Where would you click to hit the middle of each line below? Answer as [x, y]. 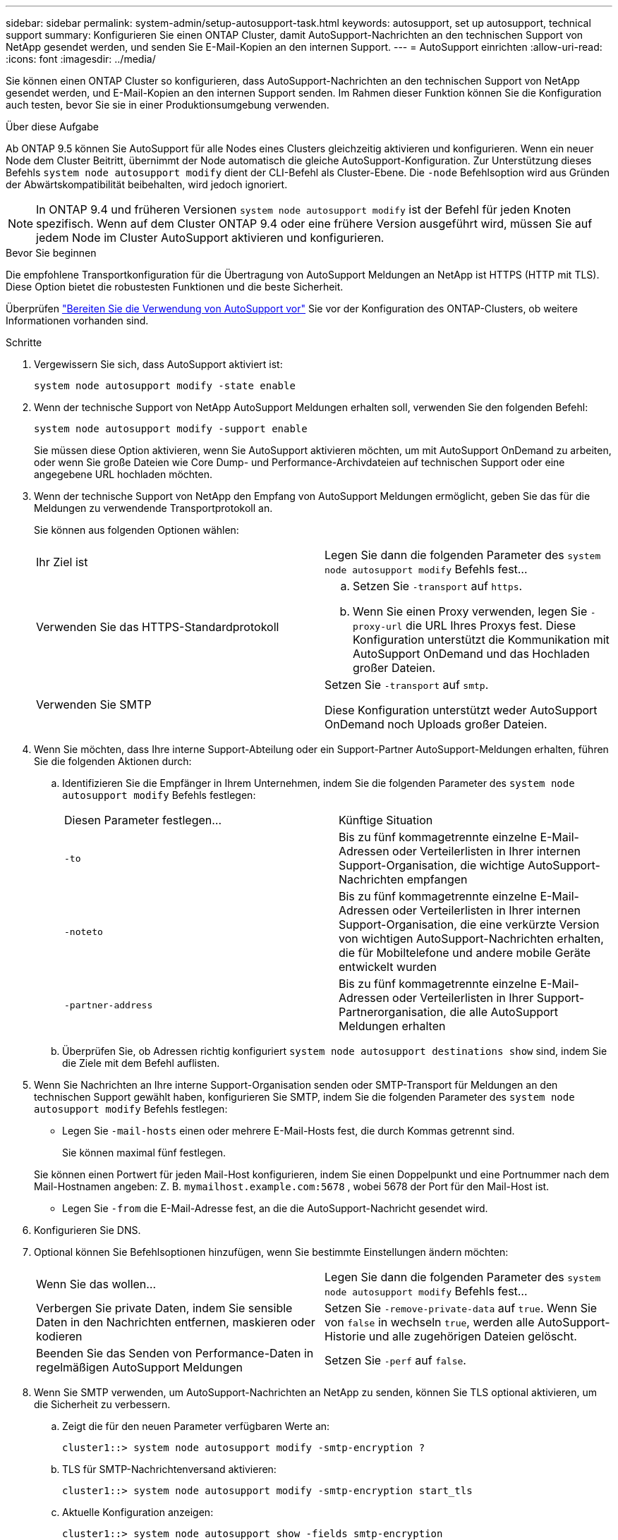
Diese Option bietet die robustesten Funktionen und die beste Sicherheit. [175, 287]
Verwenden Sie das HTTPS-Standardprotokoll [158, 627]
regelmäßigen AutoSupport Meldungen [139, 1367]
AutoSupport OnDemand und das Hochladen [471, 654]
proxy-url [378, 627]
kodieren [59, 1336]
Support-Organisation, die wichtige [432, 865]
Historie [345, 1336]
